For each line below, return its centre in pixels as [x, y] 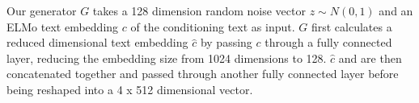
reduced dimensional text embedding [97, 42]
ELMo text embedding [63, 26]
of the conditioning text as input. [213, 26]
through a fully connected [328, 42]
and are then [370, 58]
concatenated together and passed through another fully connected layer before [203, 74]
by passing [226, 42]
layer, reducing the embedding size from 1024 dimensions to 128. [167, 58]
